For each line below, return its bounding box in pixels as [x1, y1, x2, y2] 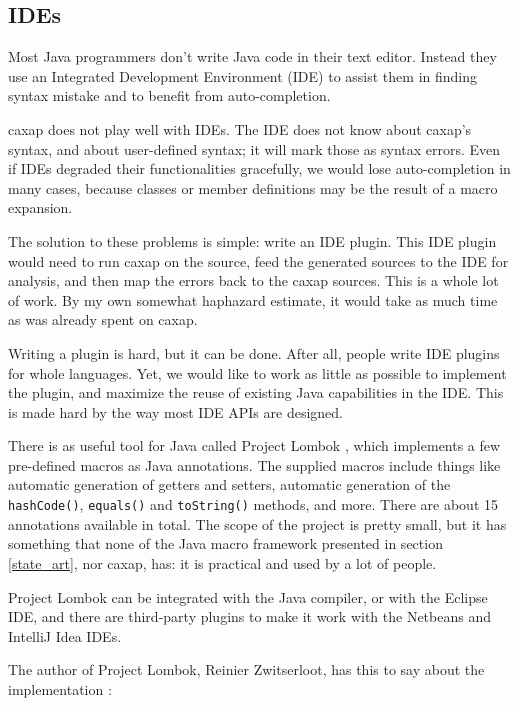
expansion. [8, 197, 73, 218]
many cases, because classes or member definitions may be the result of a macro [8, 177, 498, 198]
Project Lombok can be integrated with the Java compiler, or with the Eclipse [8, 586, 488, 607]
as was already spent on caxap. [8, 309, 198, 330]
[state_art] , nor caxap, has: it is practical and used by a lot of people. [8, 552, 437, 573]
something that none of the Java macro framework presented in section [8, 533, 443, 554]
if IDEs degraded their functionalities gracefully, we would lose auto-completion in [8, 158, 511, 179]
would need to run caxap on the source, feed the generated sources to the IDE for [8, 250, 509, 271]
